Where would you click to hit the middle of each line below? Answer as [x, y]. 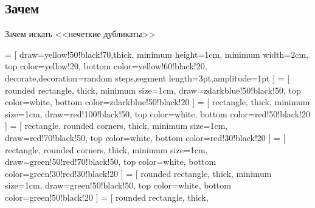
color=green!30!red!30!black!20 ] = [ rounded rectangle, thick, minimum [138, 173]
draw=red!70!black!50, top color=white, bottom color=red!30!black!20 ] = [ [145, 137]
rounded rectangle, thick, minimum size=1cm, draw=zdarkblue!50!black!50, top [153, 90]
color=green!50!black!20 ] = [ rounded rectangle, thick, [107, 197]
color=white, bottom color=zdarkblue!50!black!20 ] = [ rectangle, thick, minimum [157, 102]
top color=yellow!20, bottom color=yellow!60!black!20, [106, 66]
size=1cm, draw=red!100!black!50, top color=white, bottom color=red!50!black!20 [157, 113]
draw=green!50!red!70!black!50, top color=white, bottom [111, 161]
